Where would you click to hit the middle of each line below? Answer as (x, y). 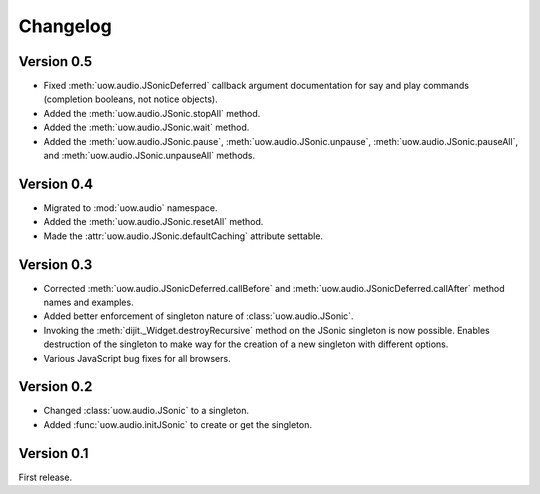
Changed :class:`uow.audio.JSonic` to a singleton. (146, 411)
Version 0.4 (56, 183)
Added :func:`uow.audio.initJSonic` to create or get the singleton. (177, 424)
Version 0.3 (55, 264)
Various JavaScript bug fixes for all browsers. (137, 358)
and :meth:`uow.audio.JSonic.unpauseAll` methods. (149, 156)
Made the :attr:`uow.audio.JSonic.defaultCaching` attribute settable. (183, 236)
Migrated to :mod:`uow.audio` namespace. (131, 207)
